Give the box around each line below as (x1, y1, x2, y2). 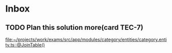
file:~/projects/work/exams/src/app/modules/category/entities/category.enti (5, 36, 167, 42)
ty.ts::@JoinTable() (5, 42, 45, 48)
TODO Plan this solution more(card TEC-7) (5, 23, 144, 32)
